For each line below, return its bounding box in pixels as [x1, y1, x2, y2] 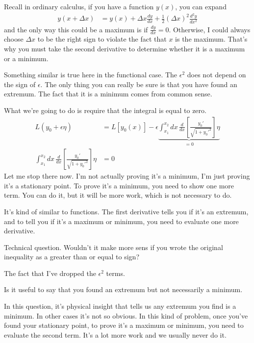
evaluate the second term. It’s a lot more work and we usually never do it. [4, 329, 227, 340]
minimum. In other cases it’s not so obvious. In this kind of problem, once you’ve [4, 310, 248, 320]
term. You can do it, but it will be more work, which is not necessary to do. [4, 190, 232, 200]
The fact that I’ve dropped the [4, 268, 96, 278]
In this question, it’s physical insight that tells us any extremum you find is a [4, 301, 236, 311]
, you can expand [175, 1, 227, 11]
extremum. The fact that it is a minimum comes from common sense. [4, 89, 212, 99]
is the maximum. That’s [175, 34, 248, 44]
